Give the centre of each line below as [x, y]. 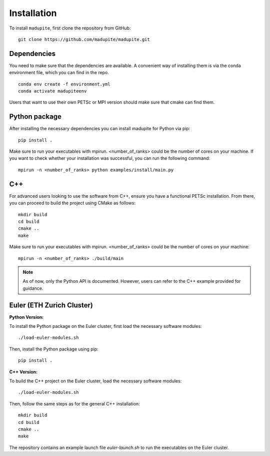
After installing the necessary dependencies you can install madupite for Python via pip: [100, 129]
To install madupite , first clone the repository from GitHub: [70, 28]
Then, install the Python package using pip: [54, 349]
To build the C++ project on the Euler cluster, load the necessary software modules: [95, 381]
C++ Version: [23, 372]
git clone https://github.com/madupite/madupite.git [84, 39]
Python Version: [26, 317]
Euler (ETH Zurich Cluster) [51, 305]
